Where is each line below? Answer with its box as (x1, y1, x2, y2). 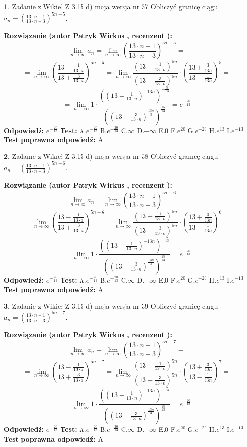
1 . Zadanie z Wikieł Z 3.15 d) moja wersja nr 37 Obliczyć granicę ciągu (4, 1, 218, 11)
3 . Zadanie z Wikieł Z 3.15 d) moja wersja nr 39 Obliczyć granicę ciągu (4, 300, 218, 311)
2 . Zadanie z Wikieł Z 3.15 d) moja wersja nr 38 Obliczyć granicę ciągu (4, 151, 218, 161)
